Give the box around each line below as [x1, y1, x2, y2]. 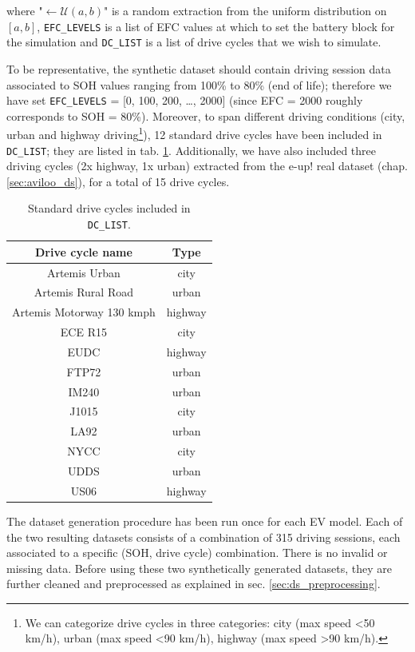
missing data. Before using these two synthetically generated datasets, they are [6, 559, 393, 576]
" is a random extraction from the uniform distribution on [104, 2, 387, 18]
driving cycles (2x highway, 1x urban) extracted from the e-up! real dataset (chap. [6, 157, 408, 174]
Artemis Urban [46, 264, 121, 280]
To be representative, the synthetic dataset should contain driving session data [6, 60, 391, 77]
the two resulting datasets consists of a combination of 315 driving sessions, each [6, 528, 401, 545]
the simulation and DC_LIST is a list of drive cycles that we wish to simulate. [6, 34, 381, 50]
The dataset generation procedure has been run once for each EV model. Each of [6, 512, 403, 529]
